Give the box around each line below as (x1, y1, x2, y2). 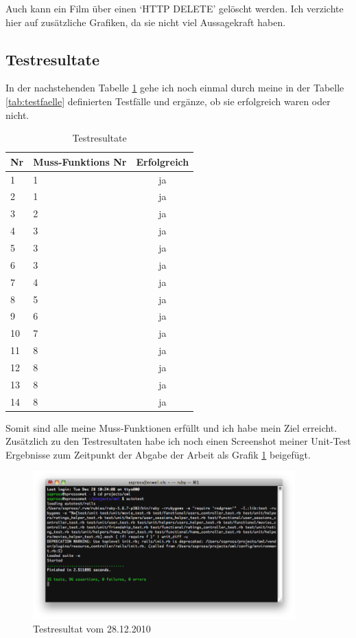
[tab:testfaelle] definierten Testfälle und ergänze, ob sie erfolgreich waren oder (5, 93, 331, 108)
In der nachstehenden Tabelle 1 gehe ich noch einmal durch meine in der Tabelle (5, 80, 344, 95)
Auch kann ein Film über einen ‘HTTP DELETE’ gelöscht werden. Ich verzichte (5, 1, 344, 15)
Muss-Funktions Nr (33, 154, 127, 168)
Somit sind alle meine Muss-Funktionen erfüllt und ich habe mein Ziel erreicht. (5, 420, 337, 434)
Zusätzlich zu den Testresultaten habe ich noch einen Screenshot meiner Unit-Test (5, 434, 351, 448)
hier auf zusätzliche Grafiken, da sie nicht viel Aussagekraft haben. (5, 14, 286, 29)
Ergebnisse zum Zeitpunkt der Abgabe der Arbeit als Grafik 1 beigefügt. (5, 447, 311, 461)
